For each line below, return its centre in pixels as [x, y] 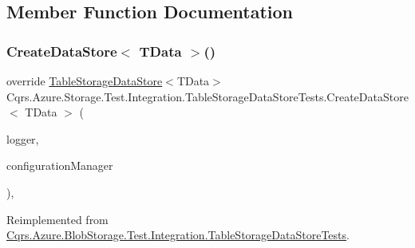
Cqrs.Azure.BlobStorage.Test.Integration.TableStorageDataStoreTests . [178, 235]
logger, [23, 138]
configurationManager [60, 165]
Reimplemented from [57, 219]
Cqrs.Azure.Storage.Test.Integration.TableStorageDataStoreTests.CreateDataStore [207, 96]
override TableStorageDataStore [85, 81]
